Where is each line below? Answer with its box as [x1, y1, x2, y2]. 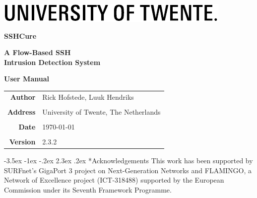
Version [9, 136, 36, 146]
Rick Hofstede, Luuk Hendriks [42, 91, 134, 102]
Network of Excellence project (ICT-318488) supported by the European [4, 175, 224, 185]
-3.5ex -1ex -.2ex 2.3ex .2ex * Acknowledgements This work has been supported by [4, 155, 253, 166]
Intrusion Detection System [4, 57, 101, 67]
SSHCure [4, 30, 37, 41]
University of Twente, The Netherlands [42, 106, 161, 117]
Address [7, 106, 36, 117]
